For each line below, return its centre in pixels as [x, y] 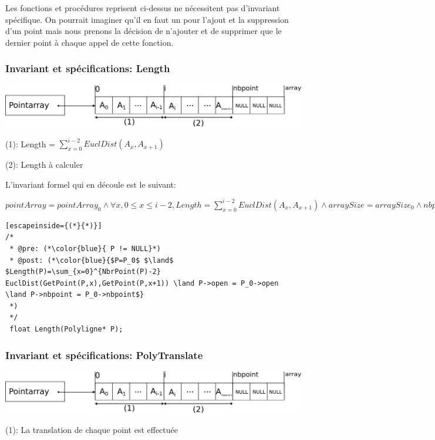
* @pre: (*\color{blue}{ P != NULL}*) [85, 248]
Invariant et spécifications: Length [88, 68]
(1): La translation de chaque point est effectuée [92, 429]
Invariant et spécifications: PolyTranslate [104, 355]
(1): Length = [30, 143]
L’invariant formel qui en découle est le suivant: [91, 184]
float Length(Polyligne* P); [66, 329]
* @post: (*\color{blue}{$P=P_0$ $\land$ [92, 260]
